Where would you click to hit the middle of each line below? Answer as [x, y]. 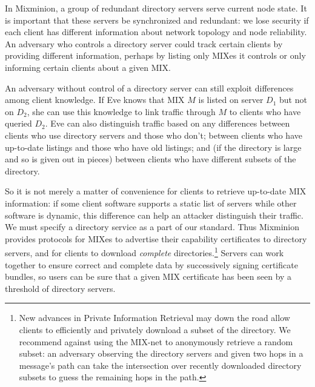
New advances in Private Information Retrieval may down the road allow [154, 318]
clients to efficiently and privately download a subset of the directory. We [155, 329]
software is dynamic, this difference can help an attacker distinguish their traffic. [154, 215]
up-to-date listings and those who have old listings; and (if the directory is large [153, 147]
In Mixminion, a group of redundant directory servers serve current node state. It [156, 8]
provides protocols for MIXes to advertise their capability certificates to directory [156, 238]
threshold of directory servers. [60, 288]
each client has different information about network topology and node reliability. [156, 32]
